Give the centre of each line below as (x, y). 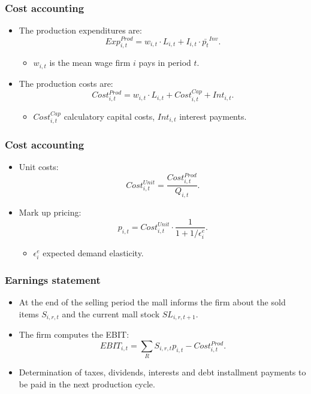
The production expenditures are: (80, 30)
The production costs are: (66, 83)
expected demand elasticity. (93, 252)
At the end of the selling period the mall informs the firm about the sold (152, 302)
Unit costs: (39, 167)
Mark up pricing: (50, 212)
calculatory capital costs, (109, 116)
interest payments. (213, 116)
